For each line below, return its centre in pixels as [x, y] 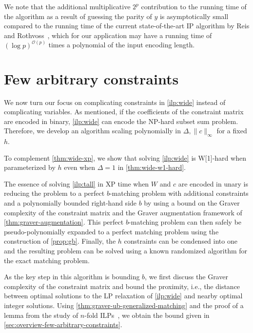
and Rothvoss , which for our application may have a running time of [108, 35]
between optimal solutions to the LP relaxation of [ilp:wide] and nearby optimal [123, 296]
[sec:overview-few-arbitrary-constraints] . [63, 324]
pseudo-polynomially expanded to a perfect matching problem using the [111, 231]
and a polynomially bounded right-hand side [70, 203]
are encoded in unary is [213, 183]
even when [80, 167]
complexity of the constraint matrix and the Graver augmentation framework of [123, 212]
